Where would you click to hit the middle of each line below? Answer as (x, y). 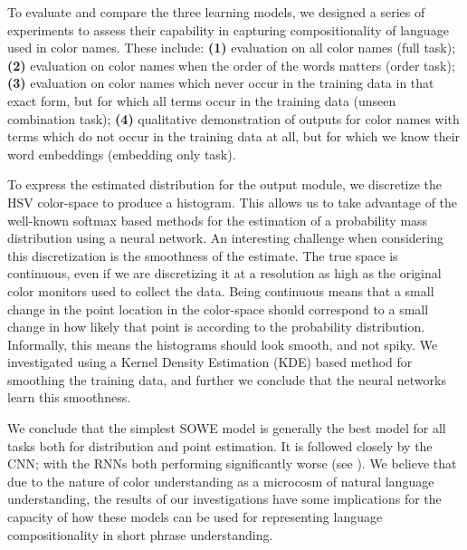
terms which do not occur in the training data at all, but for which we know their (234, 136)
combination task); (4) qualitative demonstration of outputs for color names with (233, 118)
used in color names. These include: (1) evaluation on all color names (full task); (232, 48)
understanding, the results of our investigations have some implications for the (224, 499)
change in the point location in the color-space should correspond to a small (218, 309)
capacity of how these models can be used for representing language (195, 517)
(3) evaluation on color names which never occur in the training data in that (221, 83)
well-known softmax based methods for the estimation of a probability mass (218, 220)
